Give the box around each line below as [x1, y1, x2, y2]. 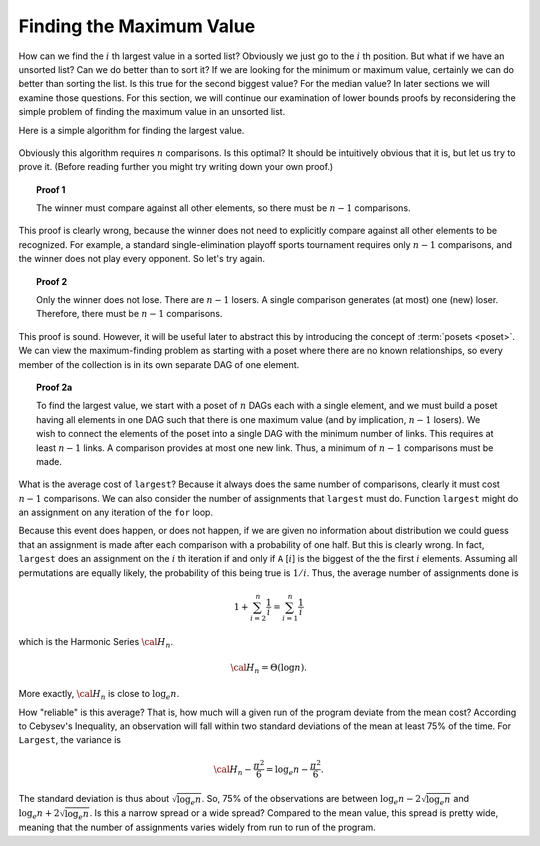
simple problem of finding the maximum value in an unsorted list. [18, 106, 286, 118]
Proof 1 [36, 183, 66, 195]
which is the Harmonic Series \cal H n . [18, 635, 174, 650]
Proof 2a [36, 381, 73, 393]
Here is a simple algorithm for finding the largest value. [18, 124, 245, 136]
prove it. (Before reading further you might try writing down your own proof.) [18, 161, 334, 173]
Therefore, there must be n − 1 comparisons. [36, 308, 223, 320]
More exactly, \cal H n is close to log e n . [18, 688, 180, 702]
